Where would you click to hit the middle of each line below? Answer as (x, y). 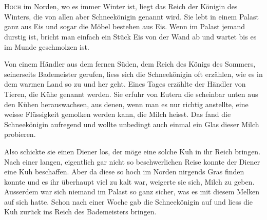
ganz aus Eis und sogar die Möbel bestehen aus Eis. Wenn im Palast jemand (125, 26)
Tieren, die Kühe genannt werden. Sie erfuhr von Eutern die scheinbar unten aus (131, 94)
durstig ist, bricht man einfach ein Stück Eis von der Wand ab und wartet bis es (130, 36)
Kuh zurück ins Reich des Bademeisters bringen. (80, 212)
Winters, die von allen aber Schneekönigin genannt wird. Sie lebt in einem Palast (131, 16)
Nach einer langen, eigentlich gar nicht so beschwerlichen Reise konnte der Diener (132, 161)
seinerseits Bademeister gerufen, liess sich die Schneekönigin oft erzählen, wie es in (133, 74)
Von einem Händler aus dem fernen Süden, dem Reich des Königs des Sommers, (130, 64)
